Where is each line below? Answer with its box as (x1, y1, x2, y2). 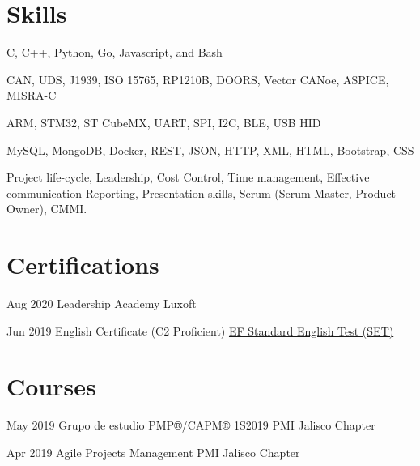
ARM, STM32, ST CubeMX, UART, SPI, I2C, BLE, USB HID (6, 113, 321, 130)
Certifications (6, 248, 159, 281)
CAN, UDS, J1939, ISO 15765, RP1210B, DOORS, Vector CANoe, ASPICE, (6, 71, 389, 88)
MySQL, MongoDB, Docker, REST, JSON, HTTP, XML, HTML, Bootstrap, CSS (6, 141, 414, 158)
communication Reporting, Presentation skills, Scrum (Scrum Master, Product (6, 184, 397, 201)
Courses (6, 370, 96, 403)
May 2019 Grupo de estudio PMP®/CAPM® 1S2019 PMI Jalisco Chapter (6, 417, 375, 434)
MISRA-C (6, 87, 57, 104)
